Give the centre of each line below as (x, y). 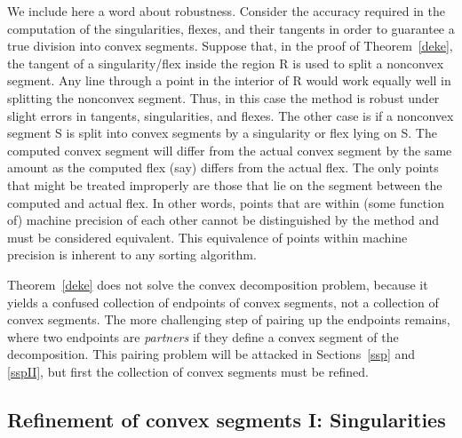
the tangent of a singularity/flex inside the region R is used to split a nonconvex (226, 63)
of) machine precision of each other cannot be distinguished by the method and (223, 220)
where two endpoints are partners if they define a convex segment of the (203, 336)
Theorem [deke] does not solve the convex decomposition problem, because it (218, 284)
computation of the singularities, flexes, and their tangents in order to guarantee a (231, 28)
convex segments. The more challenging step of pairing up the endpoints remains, (229, 319)
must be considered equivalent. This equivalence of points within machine (207, 237)
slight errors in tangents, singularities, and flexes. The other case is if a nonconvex (231, 115)
